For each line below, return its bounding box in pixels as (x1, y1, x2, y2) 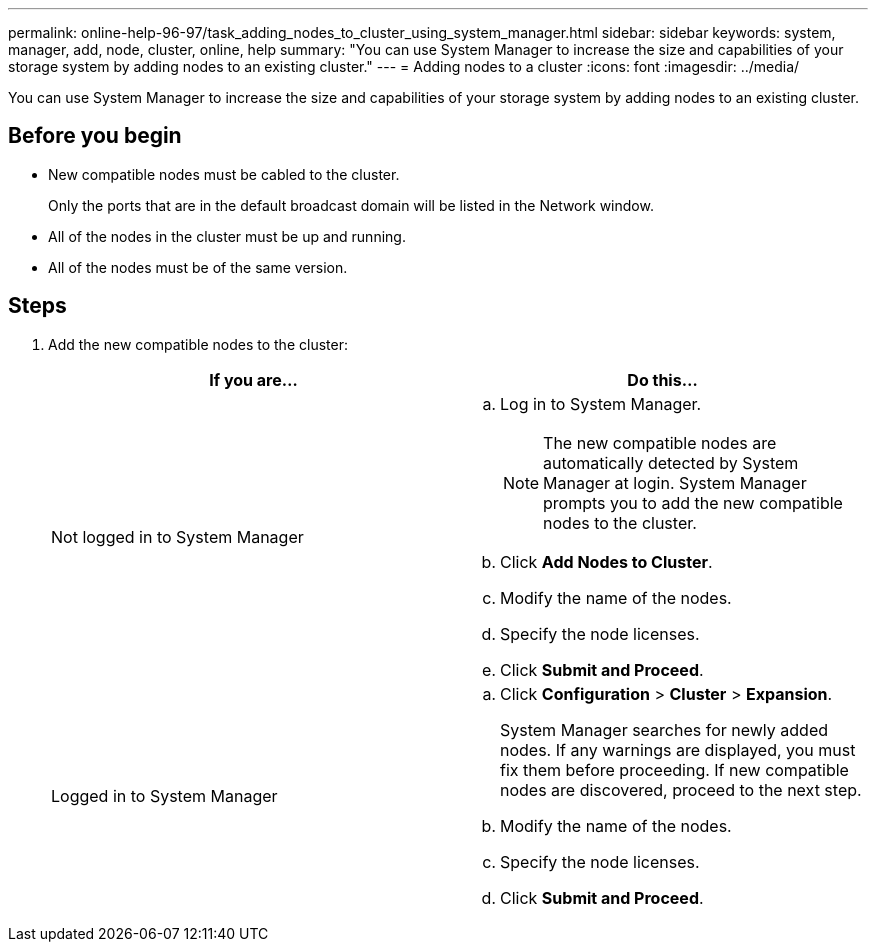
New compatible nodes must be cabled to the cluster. (48, 165, 400, 183)
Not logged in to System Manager (51, 526, 304, 547)
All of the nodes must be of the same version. (48, 258, 348, 276)
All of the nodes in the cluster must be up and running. (48, 227, 406, 245)
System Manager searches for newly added (500, 719, 829, 740)
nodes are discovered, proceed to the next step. (500, 779, 862, 800)
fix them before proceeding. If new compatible (500, 759, 849, 780)
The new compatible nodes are (543, 432, 777, 453)
